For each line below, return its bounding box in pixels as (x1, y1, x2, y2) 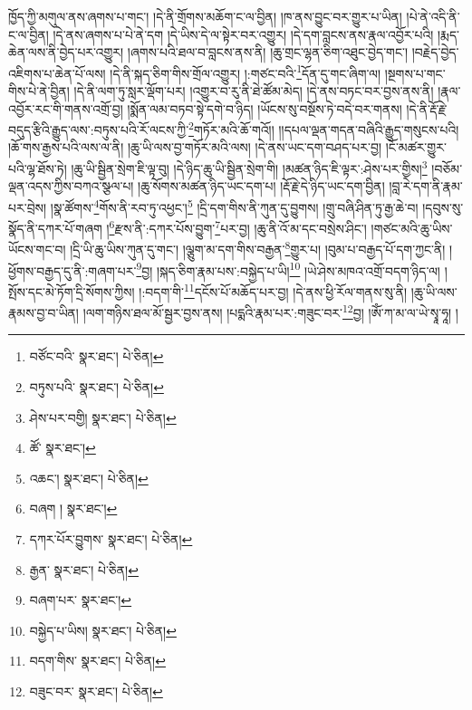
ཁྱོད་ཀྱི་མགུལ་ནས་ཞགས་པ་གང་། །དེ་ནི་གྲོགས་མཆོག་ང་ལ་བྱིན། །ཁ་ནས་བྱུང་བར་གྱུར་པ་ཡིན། (8, 7, 402, 25)
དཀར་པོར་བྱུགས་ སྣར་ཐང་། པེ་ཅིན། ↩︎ (29, 529, 193, 548)
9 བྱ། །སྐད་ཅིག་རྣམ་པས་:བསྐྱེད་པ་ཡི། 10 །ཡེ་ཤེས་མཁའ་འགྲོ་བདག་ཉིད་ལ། (136, 258, 440, 280)
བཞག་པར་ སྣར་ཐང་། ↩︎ (29, 590, 132, 609)
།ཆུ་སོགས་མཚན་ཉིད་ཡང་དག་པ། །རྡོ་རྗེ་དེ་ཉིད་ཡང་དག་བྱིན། (138, 177, 385, 196)
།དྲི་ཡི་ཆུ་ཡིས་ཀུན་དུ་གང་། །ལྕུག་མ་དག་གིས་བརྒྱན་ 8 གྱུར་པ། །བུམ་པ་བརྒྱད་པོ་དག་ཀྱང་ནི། (70, 237, 446, 259)
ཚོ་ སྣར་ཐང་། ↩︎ (29, 438, 96, 457)
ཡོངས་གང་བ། (8, 240, 66, 259)
